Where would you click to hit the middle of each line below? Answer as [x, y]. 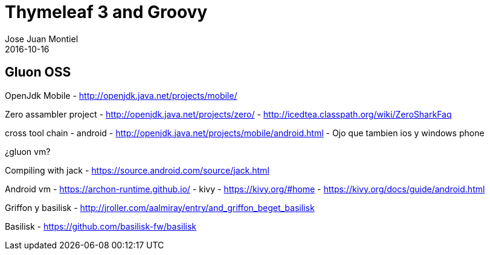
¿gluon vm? [28, 151]
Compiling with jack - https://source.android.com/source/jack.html [137, 170]
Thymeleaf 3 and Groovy [106, 12]
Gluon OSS [38, 72]
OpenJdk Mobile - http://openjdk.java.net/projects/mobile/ [121, 95]
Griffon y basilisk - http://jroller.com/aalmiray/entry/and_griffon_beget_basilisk [160, 207]
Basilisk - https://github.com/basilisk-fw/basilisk [101, 226]
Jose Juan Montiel [42, 39]
